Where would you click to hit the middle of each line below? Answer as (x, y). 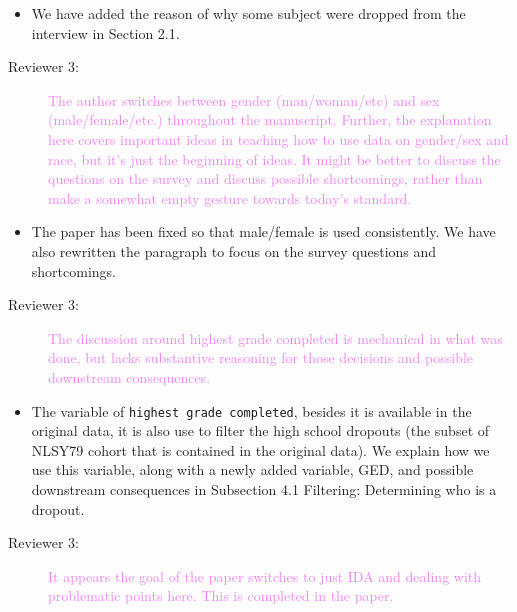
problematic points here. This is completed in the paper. (221, 595)
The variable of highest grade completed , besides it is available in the (251, 410)
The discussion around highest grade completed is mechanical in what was (275, 337)
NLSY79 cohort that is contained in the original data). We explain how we (260, 449)
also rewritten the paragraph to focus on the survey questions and (234, 250)
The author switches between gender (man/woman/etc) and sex (244, 99)
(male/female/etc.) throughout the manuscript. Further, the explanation (270, 119)
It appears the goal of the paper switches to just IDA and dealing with (265, 575)
